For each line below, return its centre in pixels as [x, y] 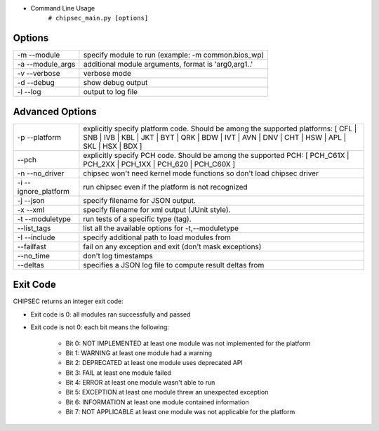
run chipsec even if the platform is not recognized [166, 187]
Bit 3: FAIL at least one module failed [118, 373]
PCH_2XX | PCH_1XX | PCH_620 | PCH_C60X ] [159, 164]
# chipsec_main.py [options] [98, 18]
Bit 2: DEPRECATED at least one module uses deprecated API [154, 363]
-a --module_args [46, 65]
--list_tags [34, 228]
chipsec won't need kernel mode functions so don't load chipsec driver [201, 173]
